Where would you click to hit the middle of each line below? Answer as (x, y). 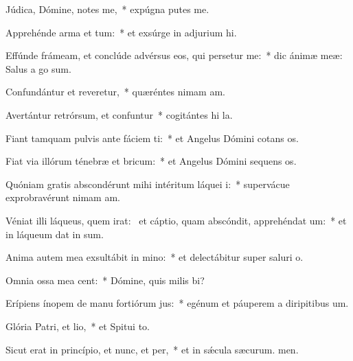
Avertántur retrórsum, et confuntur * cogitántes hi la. (119, 114)
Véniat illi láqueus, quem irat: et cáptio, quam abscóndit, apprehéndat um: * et (176, 220)
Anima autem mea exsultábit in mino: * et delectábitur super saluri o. (155, 257)
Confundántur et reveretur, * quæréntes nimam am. (115, 92)
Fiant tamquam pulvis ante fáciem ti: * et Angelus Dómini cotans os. (152, 138)
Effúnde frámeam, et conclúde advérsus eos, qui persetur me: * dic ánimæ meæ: (174, 55)
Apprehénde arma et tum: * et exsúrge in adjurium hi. (121, 32)
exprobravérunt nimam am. (63, 197)
